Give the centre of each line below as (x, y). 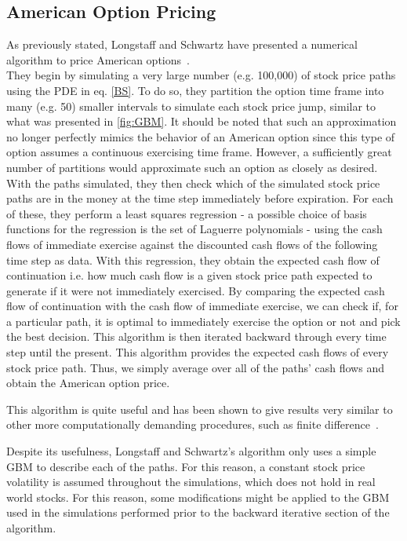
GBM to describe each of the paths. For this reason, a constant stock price (186, 466)
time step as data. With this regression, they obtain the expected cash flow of (193, 260)
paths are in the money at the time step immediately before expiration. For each (200, 198)
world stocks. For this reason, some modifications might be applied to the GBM (198, 497)
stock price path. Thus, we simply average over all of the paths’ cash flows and (195, 367)
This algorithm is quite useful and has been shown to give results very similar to (200, 409)
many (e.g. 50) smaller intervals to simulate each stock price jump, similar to (191, 106)
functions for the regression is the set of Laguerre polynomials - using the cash (194, 229)
